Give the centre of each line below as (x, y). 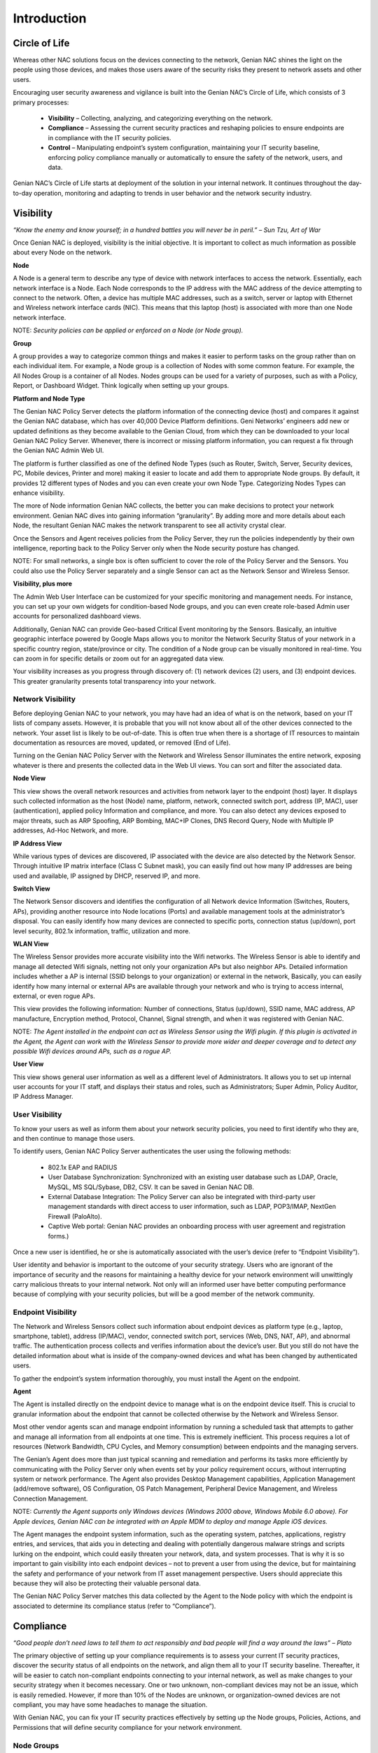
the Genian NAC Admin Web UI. (58, 451)
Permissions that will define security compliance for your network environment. (127, 1727)
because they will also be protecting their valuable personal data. (107, 1583)
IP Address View (37, 843)
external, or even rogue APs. (54, 996)
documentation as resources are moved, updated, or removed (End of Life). (122, 743)
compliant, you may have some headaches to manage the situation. (110, 1705)
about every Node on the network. (62, 252)
